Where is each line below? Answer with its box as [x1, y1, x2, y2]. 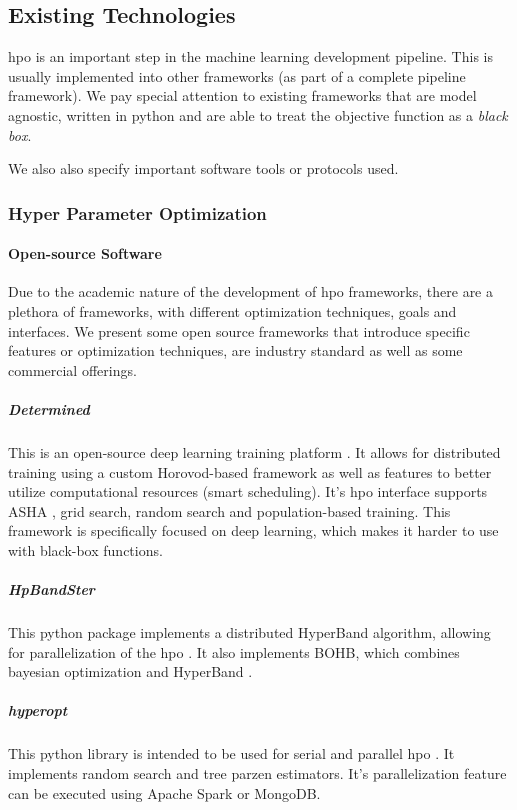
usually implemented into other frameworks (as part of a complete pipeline [8, 65, 466, 86]
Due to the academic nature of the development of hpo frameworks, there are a [8, 281, 493, 302]
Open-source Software [8, 243, 162, 264]
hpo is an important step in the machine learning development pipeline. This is [8, 46, 493, 67]
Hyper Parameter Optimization [8, 200, 267, 225]
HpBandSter [8, 579, 95, 600]
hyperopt [8, 700, 68, 721]
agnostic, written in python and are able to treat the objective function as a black [8, 104, 508, 125]
